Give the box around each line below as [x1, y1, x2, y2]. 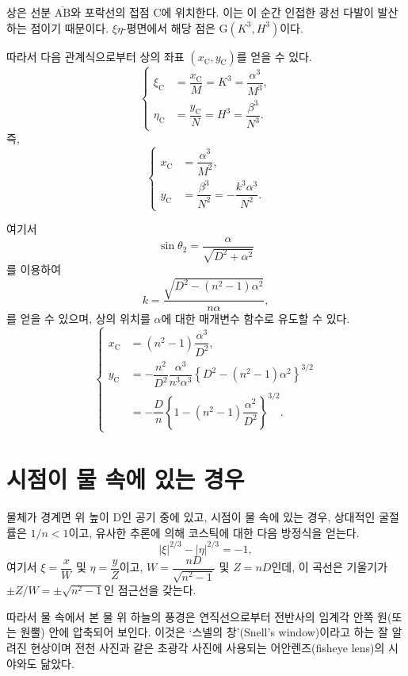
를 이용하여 [6, 261, 62, 278]
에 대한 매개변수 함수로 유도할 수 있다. [161, 310, 350, 327]
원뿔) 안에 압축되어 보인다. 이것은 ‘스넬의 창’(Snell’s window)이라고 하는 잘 [20, 624, 388, 640]
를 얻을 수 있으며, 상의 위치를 [6, 310, 151, 327]
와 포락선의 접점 [71, 4, 150, 20]
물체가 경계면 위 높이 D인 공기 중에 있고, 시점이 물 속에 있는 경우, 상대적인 [6, 509, 376, 525]
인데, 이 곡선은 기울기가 [271, 559, 388, 575]
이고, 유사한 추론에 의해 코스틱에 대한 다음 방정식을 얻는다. [68, 524, 360, 540]
